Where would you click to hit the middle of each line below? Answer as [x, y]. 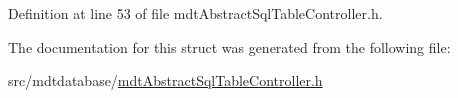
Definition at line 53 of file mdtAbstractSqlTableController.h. [195, 13]
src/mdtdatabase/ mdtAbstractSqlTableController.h [165, 80]
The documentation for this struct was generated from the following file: [229, 46]
